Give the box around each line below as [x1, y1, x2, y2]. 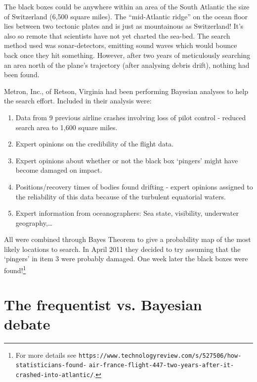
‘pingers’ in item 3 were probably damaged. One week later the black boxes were [4, 253, 248, 264]
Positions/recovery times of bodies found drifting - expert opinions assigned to [15, 181, 253, 191]
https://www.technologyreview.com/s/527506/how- [78, 352, 242, 359]
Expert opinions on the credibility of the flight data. [15, 139, 174, 149]
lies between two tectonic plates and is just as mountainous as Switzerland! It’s [4, 21, 244, 31]
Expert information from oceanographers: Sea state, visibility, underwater [15, 208, 239, 218]
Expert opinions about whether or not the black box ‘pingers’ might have [15, 155, 238, 165]
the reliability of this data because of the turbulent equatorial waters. [15, 191, 226, 201]
